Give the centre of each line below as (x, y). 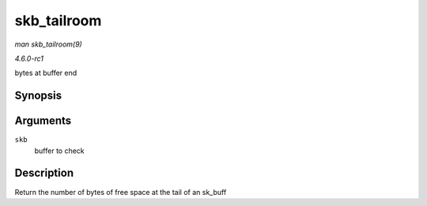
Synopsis (38, 96)
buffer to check (59, 151)
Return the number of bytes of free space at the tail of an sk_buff (121, 192)
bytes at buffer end (46, 73)
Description (44, 173)
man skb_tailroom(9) (48, 44)
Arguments (43, 121)
